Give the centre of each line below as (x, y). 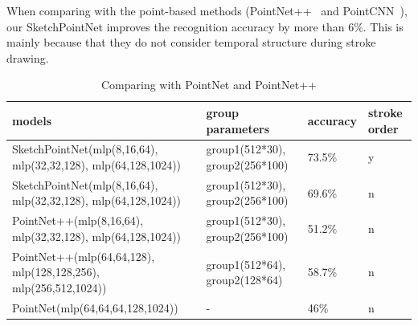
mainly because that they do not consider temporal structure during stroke (191, 42)
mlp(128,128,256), (56, 272)
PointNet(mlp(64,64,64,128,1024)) (95, 307)
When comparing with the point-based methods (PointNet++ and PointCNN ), (207, 10)
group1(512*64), (246, 264)
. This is (383, 26)
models (32, 120)
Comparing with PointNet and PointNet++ (209, 85)
